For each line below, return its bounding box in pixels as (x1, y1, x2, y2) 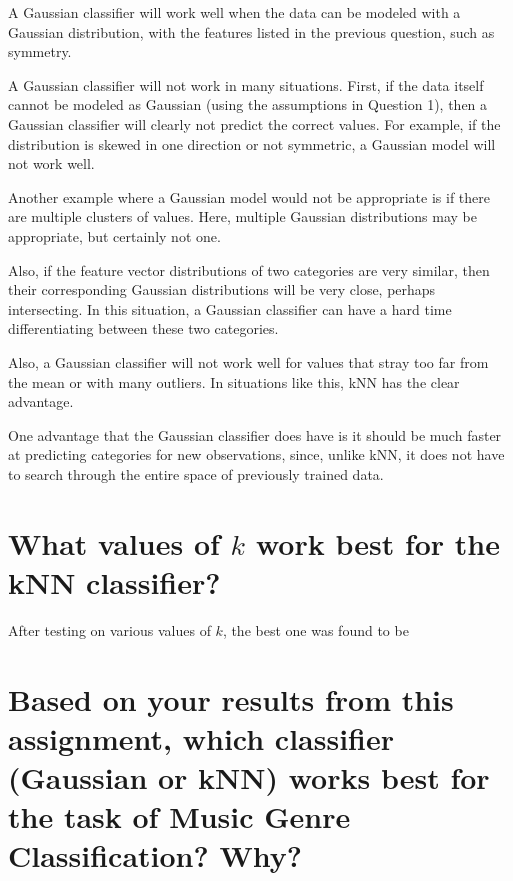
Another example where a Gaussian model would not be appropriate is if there (8, 186, 490, 207)
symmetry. (8, 41, 72, 62)
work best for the (255, 522, 500, 563)
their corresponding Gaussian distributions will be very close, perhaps (8, 279, 436, 300)
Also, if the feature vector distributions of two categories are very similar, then (8, 259, 490, 280)
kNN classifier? (8, 561, 221, 602)
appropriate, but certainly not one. (8, 225, 221, 246)
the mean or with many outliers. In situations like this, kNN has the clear (8, 371, 460, 392)
